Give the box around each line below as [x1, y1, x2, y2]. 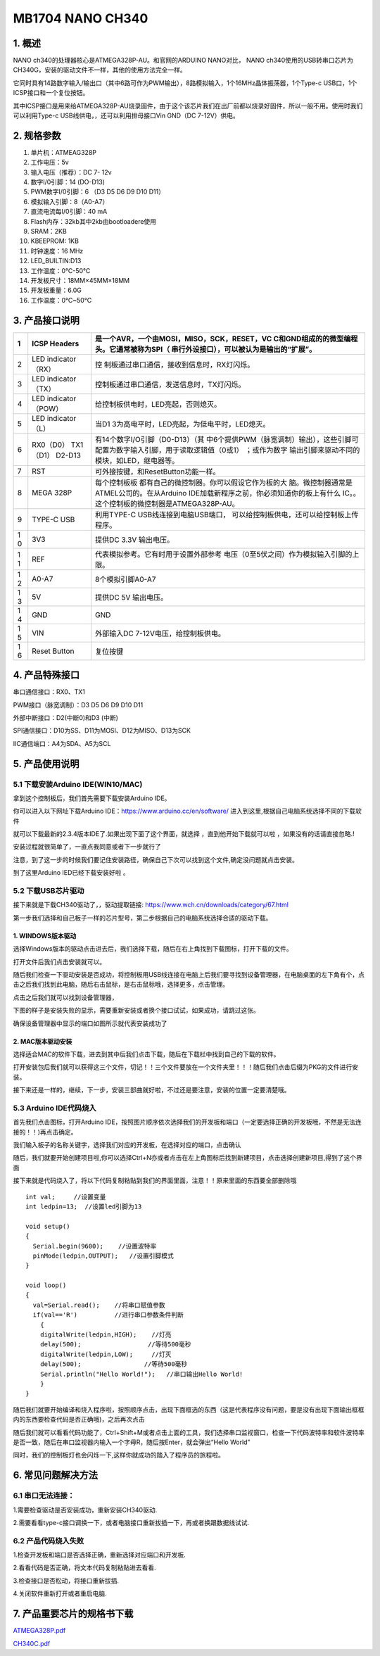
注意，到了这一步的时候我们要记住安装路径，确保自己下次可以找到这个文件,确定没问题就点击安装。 [13, 855, 299, 864]
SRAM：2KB [30, 227, 67, 236]
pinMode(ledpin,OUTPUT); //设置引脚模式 [32, 1251, 174, 1260]
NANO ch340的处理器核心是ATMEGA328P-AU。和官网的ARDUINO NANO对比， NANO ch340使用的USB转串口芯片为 [13, 56, 353, 65]
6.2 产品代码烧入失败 [13, 1536, 84, 1546]
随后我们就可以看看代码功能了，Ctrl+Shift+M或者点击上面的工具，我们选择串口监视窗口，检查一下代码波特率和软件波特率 [13, 1428, 365, 1436]
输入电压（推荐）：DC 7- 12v [30, 168, 112, 176]
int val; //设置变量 [25, 1193, 106, 1201]
